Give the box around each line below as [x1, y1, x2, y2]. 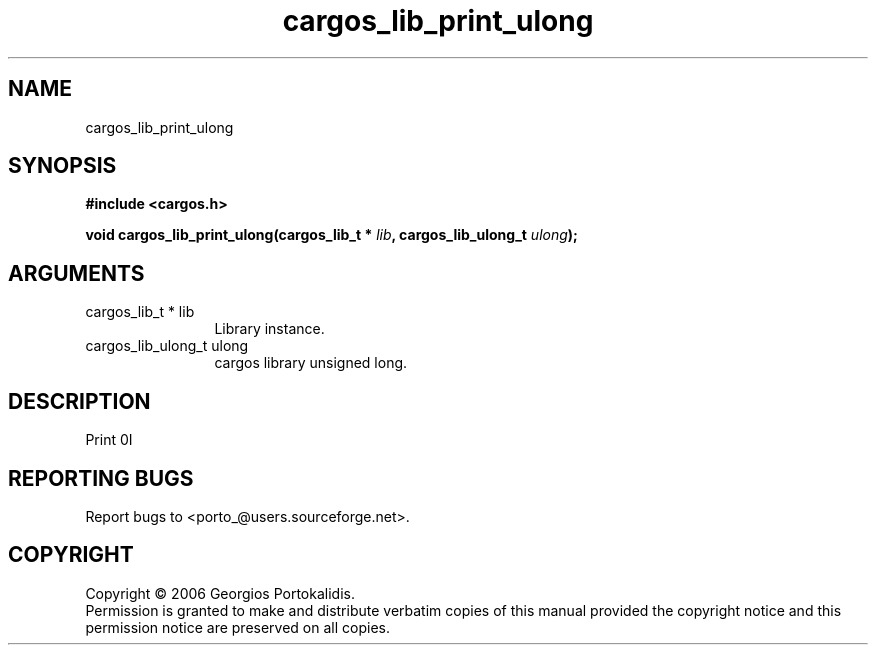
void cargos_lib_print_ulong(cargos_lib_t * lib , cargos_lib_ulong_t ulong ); [85, 226, 578, 244]
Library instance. [214, 320, 325, 338]
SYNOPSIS [8, 153, 117, 179]
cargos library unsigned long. [214, 354, 408, 372]
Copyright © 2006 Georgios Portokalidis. [85, 584, 355, 602]
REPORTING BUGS [8, 465, 194, 491]
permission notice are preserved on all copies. [85, 618, 390, 636]
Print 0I [85, 431, 133, 449]
